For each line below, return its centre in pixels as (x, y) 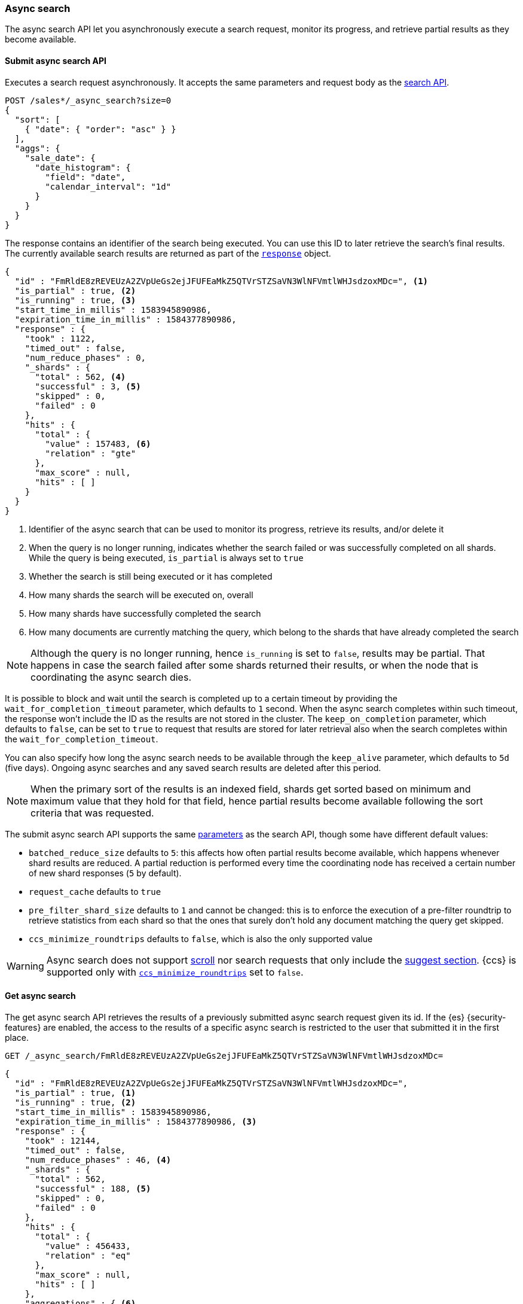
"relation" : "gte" (91, 453)
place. (17, 1037)
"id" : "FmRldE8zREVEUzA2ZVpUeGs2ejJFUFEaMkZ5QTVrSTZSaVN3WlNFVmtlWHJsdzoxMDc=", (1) (221, 281)
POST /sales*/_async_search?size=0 (88, 100)
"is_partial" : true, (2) (75, 290)
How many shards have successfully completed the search (145, 613)
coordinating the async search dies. (111, 677)
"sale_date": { (60, 158)
